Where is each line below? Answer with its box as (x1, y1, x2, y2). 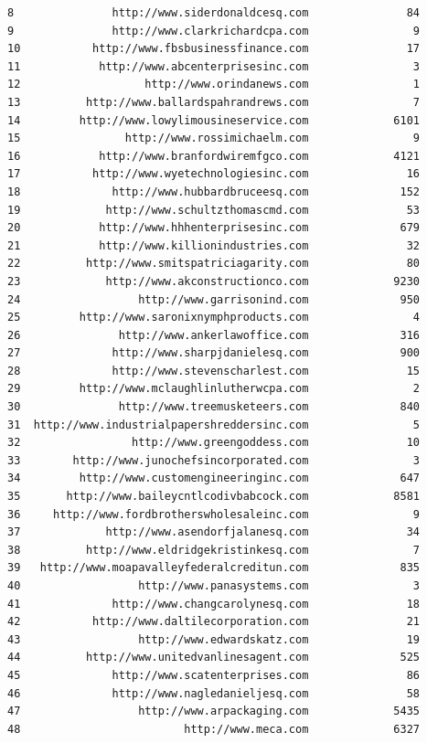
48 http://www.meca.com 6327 (7, 722, 421, 736)
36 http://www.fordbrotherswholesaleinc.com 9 (7, 507, 421, 521)
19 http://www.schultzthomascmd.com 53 (7, 203, 421, 217)
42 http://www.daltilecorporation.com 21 (7, 615, 421, 629)
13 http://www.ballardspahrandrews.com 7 (7, 95, 421, 109)
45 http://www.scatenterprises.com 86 (7, 668, 421, 682)
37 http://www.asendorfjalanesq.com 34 (7, 525, 421, 539)
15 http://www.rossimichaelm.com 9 (7, 132, 421, 145)
